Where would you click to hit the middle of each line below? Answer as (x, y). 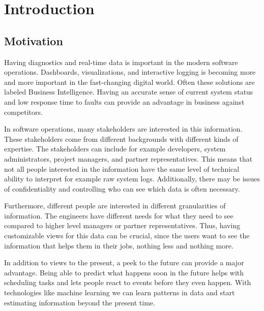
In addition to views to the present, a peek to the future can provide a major (124, 262)
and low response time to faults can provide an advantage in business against (124, 101)
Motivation (34, 40)
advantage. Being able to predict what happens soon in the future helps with (124, 272)
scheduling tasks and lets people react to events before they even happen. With (128, 282)
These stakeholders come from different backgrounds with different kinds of (121, 138)
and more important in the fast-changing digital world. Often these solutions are (129, 82)
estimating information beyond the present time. (80, 302)
